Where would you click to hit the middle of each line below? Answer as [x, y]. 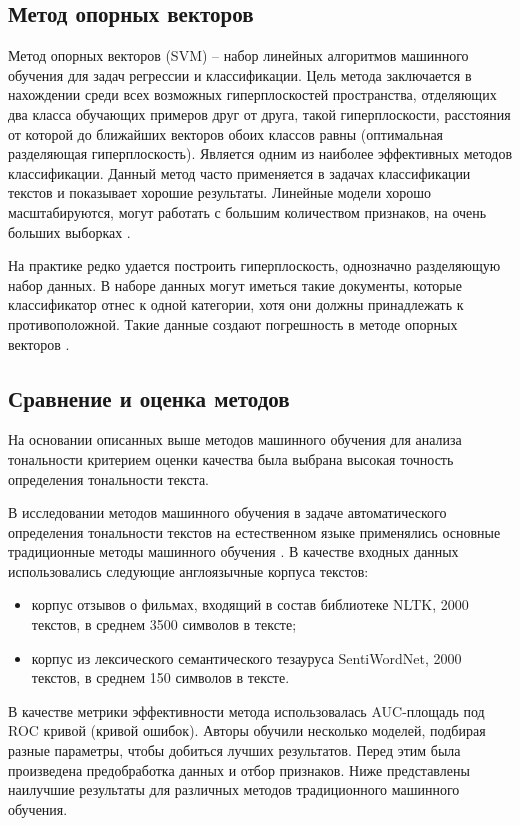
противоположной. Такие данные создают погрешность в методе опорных [233, 323]
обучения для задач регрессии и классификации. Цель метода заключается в [240, 74]
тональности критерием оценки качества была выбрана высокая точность [231, 458]
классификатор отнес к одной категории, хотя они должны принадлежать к [236, 304]
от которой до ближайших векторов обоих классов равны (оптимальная [226, 133]
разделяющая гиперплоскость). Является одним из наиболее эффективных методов [260, 153]
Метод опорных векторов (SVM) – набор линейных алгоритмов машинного [238, 55]
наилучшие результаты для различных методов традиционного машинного [234, 789]
